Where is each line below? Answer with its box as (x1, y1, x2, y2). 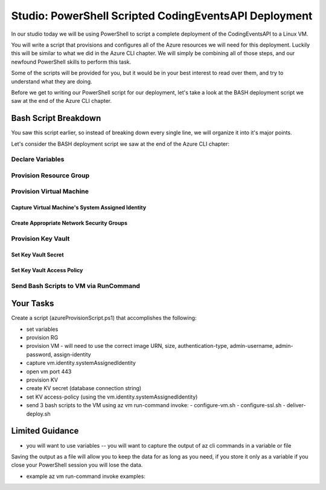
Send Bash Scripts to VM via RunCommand (11, 281, 140, 290)
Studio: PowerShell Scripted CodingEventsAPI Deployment (11, 9, 313, 22)
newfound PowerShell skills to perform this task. (11, 58, 132, 65)
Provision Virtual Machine (11, 188, 89, 196)
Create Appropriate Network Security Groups (11, 220, 128, 227)
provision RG (26, 334, 59, 341)
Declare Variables (11, 155, 65, 163)
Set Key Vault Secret (11, 251, 64, 258)
